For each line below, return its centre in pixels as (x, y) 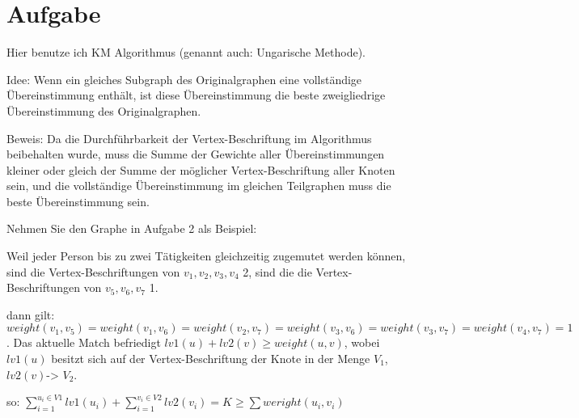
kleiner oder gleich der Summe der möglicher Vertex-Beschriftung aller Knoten (201, 169)
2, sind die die (277, 271)
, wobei (362, 342)
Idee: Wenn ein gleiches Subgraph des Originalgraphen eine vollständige (184, 79)
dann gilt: (31, 314)
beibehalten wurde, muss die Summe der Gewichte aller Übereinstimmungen (196, 154)
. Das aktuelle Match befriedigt (84, 342)
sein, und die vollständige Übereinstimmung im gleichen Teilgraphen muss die (199, 186)
